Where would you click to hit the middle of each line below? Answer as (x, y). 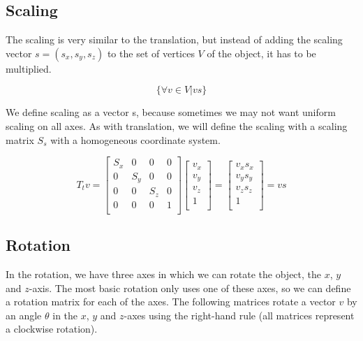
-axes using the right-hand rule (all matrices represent (239, 315)
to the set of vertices (151, 53)
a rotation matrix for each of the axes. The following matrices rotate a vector (171, 302)
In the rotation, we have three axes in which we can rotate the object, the (164, 274)
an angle (24, 315)
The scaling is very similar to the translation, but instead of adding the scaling (174, 39)
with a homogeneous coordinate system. (135, 139)
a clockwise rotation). (52, 329)
